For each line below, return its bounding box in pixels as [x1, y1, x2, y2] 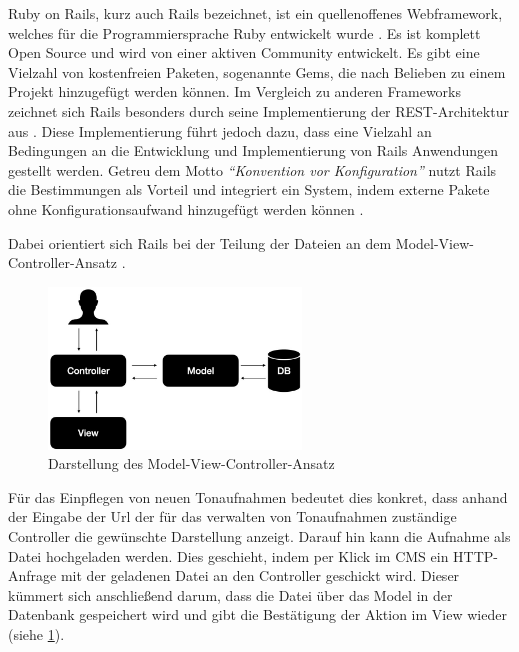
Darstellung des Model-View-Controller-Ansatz [48, 453, 335, 474]
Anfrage [8, 565, 57, 586]
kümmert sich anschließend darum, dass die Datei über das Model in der [8, 584, 453, 605]
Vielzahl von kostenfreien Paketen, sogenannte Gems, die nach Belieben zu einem [8, 61, 506, 82]
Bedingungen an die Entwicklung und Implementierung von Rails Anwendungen [8, 140, 498, 161]
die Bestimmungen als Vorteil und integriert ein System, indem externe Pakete [8, 179, 490, 200]
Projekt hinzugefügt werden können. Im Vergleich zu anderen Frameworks [8, 81, 461, 102]
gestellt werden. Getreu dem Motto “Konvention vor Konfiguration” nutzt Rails [8, 159, 497, 180]
